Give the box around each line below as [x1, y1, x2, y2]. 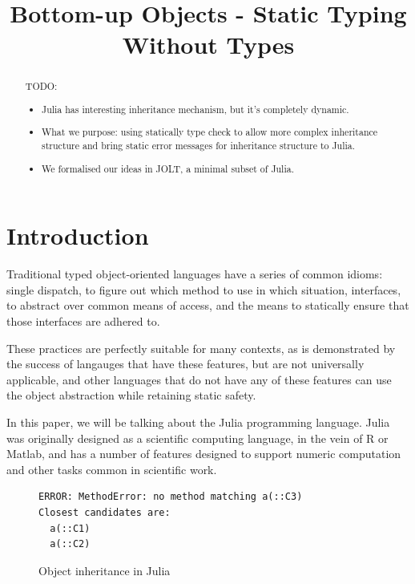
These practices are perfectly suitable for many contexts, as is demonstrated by [6, 339, 396, 356]
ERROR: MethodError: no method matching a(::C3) [38, 491, 303, 503]
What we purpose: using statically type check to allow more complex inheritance [42, 125, 378, 139]
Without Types [122, 28, 295, 61]
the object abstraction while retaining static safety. [6, 387, 256, 404]
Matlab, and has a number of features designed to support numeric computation [6, 445, 401, 462]
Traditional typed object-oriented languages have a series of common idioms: [6, 266, 383, 282]
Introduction [6, 219, 149, 252]
